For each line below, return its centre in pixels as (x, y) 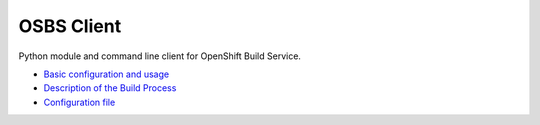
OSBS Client (70, 26)
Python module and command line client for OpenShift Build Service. (160, 56)
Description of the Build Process (110, 88)
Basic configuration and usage (106, 74)
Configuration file (79, 102)
